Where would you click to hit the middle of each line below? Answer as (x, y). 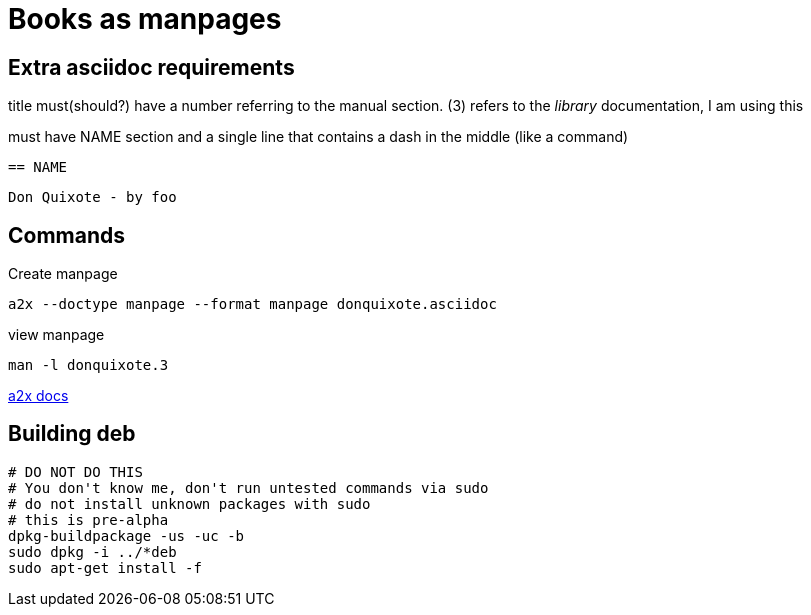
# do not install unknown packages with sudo (189, 503)
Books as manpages (145, 19)
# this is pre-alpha (88, 519)
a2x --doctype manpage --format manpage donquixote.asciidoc (252, 304)
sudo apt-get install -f (105, 567)
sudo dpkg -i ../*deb (92, 551)
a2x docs (38, 396)
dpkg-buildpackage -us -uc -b (126, 535)
